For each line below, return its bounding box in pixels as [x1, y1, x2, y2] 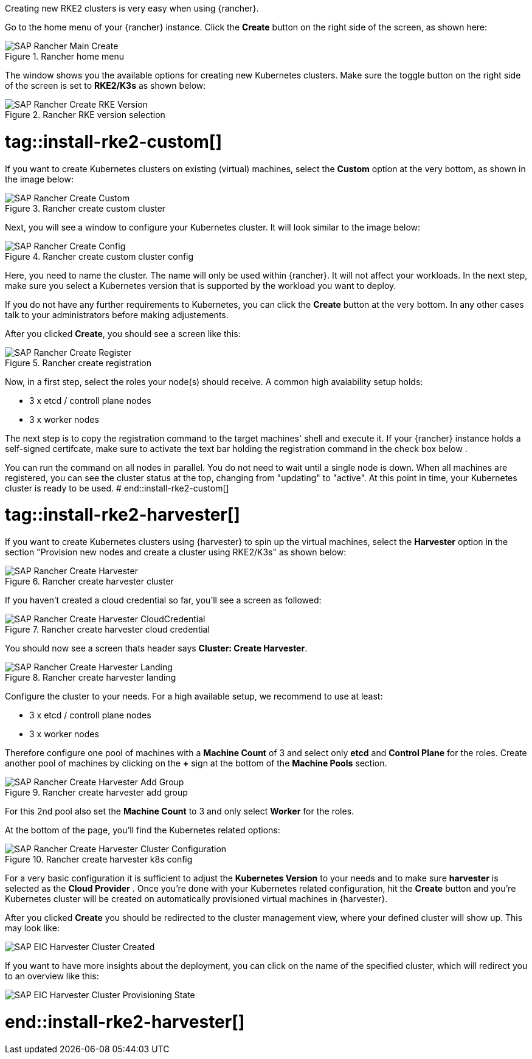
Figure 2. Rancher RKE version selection [5, 109, 165, 120]
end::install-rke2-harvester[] [5, 1011, 245, 1032]
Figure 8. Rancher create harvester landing [5, 672, 176, 682]
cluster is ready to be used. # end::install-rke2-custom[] [5, 482, 229, 493]
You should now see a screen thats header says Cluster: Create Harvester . [5, 643, 308, 653]
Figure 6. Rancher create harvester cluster [5, 576, 174, 586]
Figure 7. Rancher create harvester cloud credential [5, 624, 210, 634]
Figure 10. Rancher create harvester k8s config [5, 854, 193, 864]
